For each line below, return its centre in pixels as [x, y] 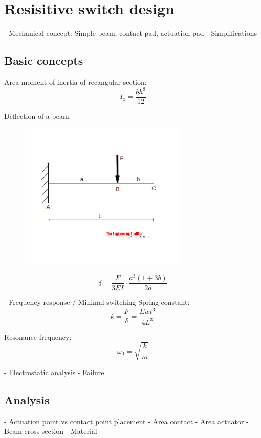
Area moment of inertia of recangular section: [75, 82]
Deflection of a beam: [38, 116]
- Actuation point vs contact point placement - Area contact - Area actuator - [126, 421]
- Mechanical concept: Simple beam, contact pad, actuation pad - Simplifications [130, 33]
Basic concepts [44, 61]
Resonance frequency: [38, 336]
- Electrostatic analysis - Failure [54, 372]
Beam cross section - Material [51, 431]
